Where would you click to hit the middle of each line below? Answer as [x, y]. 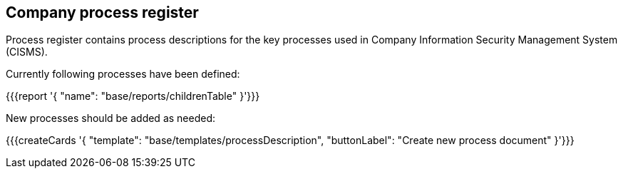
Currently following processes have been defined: [123, 74]
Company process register [102, 12]
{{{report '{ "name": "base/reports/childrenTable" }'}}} [133, 96]
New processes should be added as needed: [110, 118]
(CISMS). [27, 52]
